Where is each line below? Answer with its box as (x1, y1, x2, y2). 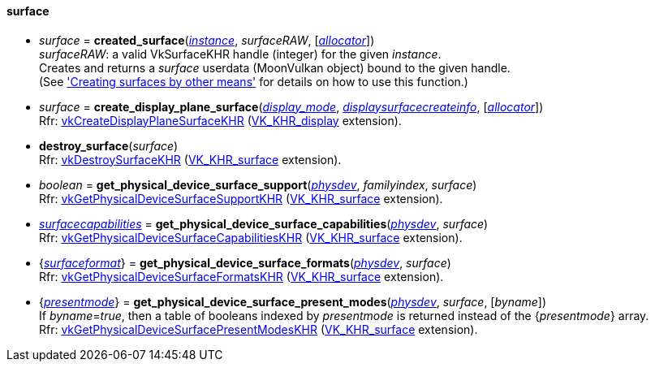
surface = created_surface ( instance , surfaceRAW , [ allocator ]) (39, 32, 375, 47)
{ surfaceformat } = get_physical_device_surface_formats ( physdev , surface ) (39, 255, 451, 270)
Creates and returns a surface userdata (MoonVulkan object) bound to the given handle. (39, 60, 511, 75)
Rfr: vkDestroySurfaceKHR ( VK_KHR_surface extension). (39, 152, 342, 167)
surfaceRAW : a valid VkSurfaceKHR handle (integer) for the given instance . (39, 46, 442, 61)
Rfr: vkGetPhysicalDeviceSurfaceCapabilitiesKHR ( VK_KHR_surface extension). (39, 230, 463, 245)
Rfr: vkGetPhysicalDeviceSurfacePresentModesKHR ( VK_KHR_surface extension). (39, 322, 478, 336)
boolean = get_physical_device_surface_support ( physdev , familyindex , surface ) (39, 177, 477, 192)
